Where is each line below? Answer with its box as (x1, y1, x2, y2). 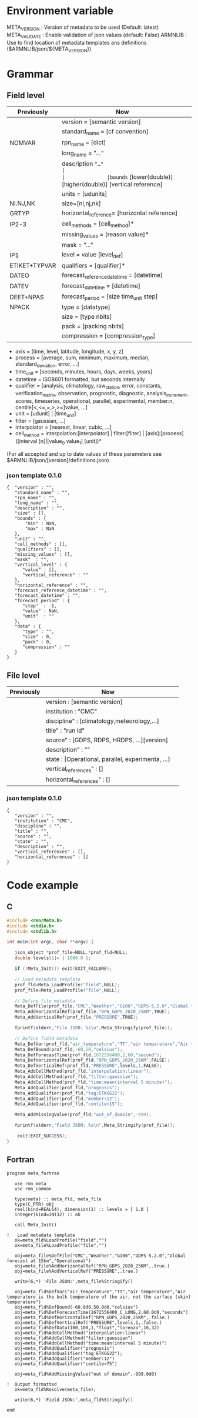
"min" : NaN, (25, 521, 58, 527)
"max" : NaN (25, 526, 55, 532)
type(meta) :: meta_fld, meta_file (14, 1196, 102, 1202)
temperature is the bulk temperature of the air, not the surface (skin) (6, 1294, 192, 1300)
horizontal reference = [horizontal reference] (61, 209, 178, 218)
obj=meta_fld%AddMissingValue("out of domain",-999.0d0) (14, 1371, 157, 1377)
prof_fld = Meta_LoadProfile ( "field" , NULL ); (14, 982, 120, 987)
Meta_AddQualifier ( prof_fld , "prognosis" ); (14, 1085, 120, 1090)
